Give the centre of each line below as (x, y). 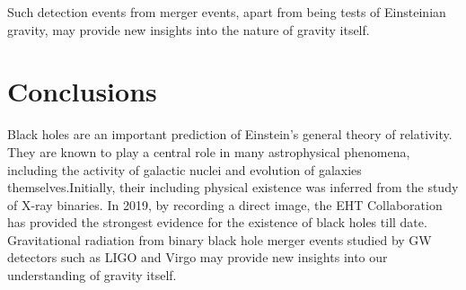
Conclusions (82, 91)
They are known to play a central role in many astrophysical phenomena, (209, 151)
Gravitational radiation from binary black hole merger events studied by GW (220, 239)
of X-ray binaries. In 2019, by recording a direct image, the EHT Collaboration (225, 204)
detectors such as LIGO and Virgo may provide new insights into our (198, 257)
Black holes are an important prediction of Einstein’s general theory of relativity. (230, 134)
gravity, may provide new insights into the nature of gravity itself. (189, 29)
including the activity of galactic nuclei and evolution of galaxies (185, 169)
